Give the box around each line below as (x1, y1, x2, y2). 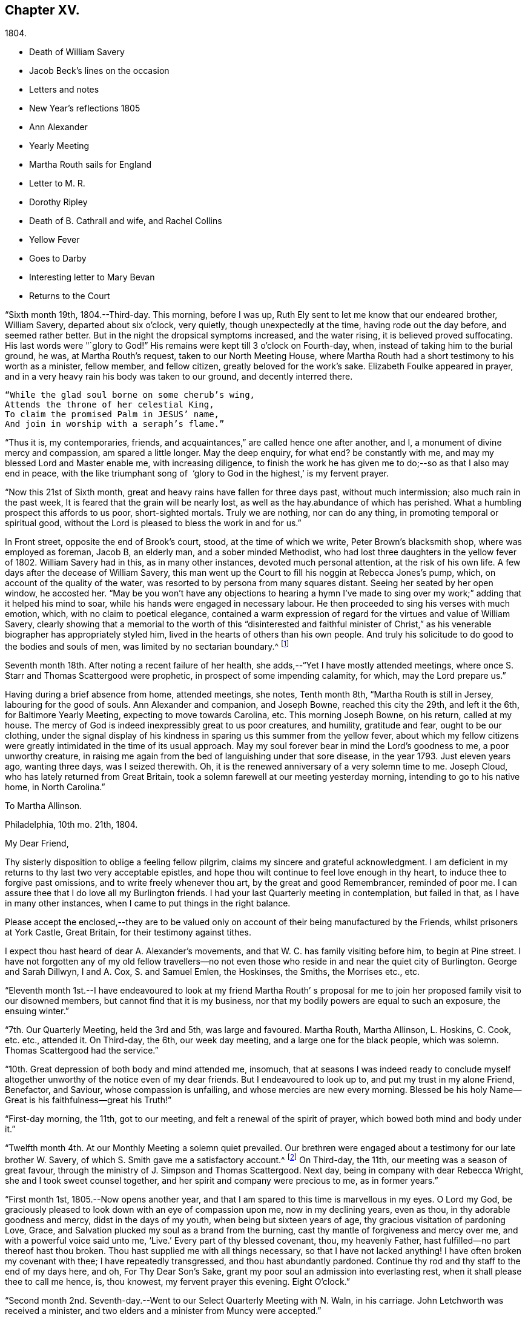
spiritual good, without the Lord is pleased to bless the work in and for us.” (5, 518, 302, 529)
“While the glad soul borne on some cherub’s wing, (5, 390, 256, 400)
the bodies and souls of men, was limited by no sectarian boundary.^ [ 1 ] (5, 639, 289, 652)
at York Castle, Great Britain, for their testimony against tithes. (5, 927, 251, 938)
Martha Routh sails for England (29, 159, 152, 170)
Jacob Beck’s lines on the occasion (29, 65, 170, 76)
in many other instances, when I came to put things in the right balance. (5, 898, 291, 909)
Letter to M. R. (29, 178, 85, 189)
